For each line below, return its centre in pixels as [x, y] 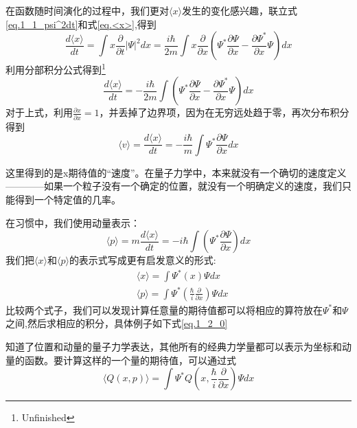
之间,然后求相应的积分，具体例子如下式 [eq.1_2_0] [117, 323]
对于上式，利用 [39, 112]
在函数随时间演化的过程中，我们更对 [87, 10]
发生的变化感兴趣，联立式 [239, 10]
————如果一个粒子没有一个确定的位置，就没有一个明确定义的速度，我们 [174, 186]
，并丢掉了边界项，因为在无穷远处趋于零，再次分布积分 [224, 112]
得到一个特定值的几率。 [68, 199]
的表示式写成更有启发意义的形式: [142, 260]
